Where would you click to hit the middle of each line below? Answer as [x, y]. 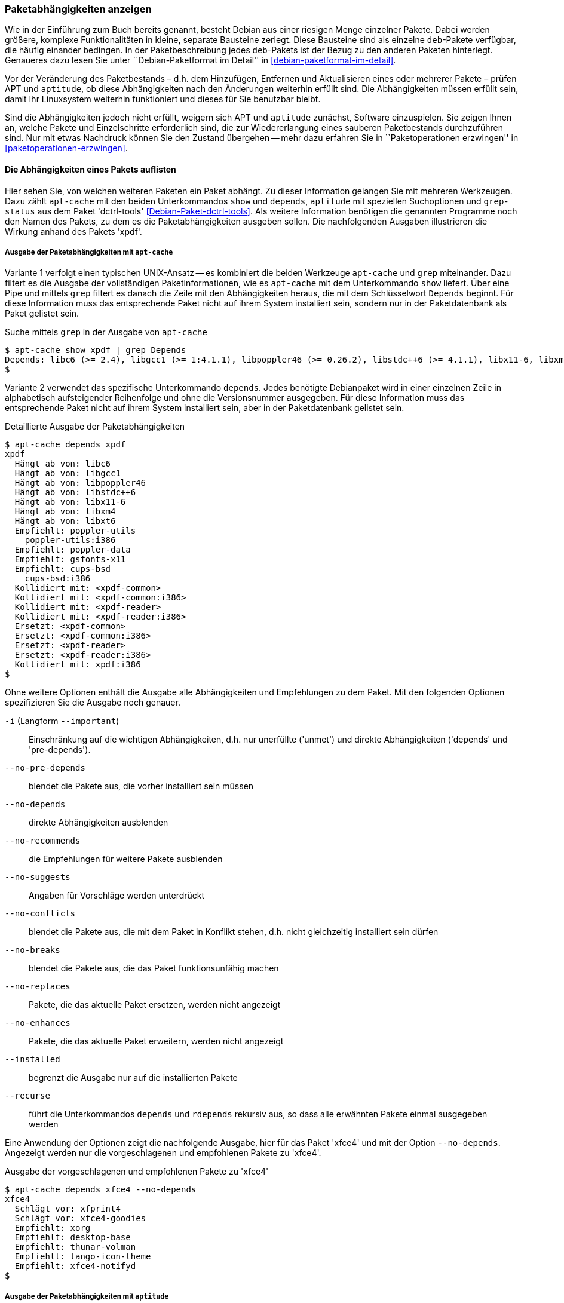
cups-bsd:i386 [58, 579]
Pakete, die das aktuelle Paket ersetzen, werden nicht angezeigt [155, 1005]
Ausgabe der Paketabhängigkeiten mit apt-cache [89, 252]
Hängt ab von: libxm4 [65, 512]
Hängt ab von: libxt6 [65, 521]
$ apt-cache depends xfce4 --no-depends [101, 1190]
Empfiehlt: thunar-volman [75, 1247]
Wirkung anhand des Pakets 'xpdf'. [73, 231]
